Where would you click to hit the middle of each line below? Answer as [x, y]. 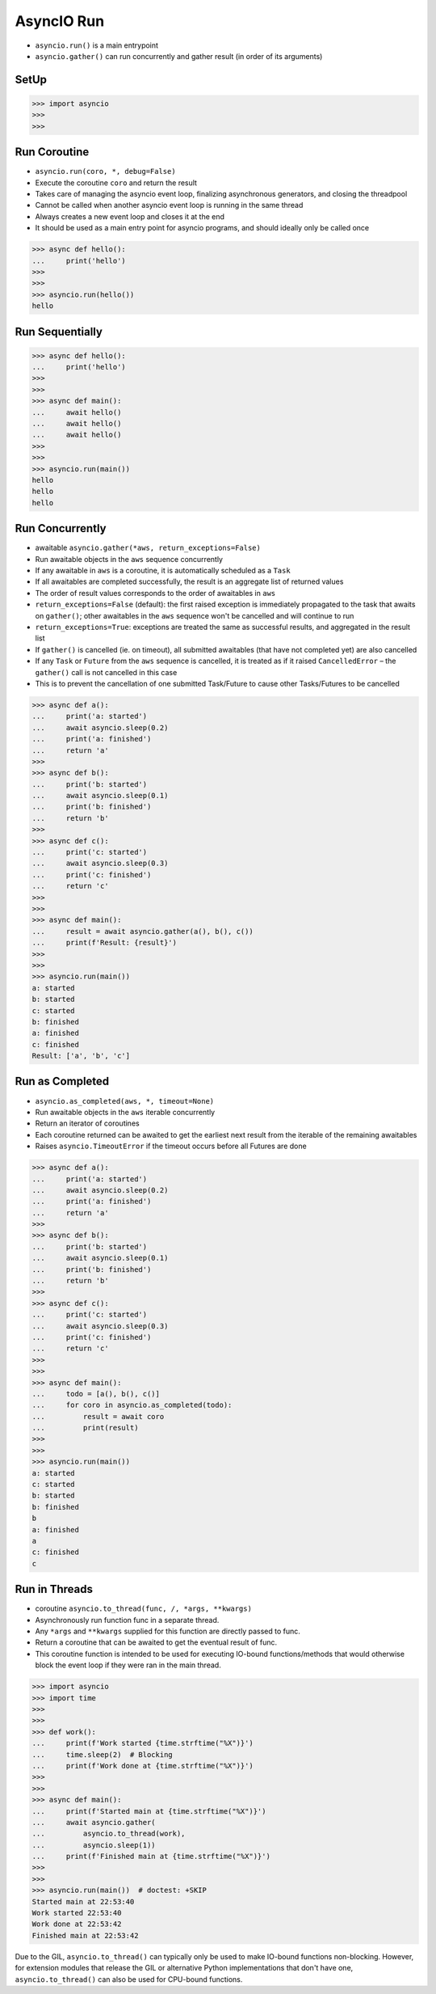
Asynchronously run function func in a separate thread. [127, 1620]
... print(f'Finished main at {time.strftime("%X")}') [151, 1857]
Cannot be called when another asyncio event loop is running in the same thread [169, 205]
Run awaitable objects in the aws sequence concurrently [129, 559]
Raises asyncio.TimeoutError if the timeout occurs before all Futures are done [171, 1146]
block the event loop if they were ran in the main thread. [128, 1665]
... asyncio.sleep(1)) [94, 1845]
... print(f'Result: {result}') [105, 943]
